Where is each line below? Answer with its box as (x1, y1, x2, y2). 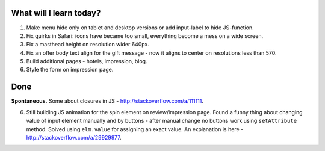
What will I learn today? (11, 8, 101, 18)
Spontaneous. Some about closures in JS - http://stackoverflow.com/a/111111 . (11, 97, 204, 105)
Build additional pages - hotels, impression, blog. (26, 58, 147, 65)
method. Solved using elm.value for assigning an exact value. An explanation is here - (26, 125, 244, 132)
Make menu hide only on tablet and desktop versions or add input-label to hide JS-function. (26, 24, 254, 31)
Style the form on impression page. (26, 66, 114, 73)
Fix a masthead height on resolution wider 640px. (26, 41, 150, 48)
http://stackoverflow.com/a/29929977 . (26, 134, 122, 141)
